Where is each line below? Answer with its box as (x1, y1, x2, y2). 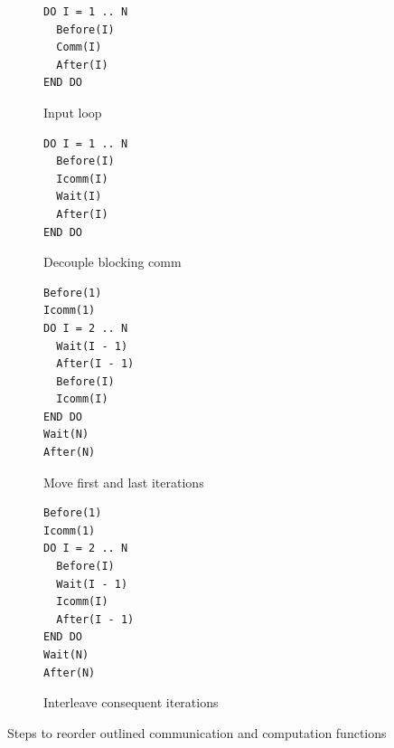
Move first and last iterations (43, 472, 204, 491)
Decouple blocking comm (43, 252, 182, 271)
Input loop (43, 102, 102, 121)
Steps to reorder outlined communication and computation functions (7, 723, 387, 742)
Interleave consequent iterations (43, 693, 219, 712)
